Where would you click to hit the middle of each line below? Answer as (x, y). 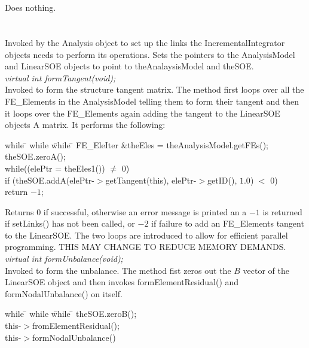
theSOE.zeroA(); (35, 156)
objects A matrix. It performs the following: (85, 125)
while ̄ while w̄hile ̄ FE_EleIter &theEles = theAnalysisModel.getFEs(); (137, 144)
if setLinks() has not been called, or (70, 223)
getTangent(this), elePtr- (151, 180)
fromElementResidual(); (76, 326)
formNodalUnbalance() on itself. (64, 293)
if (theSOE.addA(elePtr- (50, 180)
